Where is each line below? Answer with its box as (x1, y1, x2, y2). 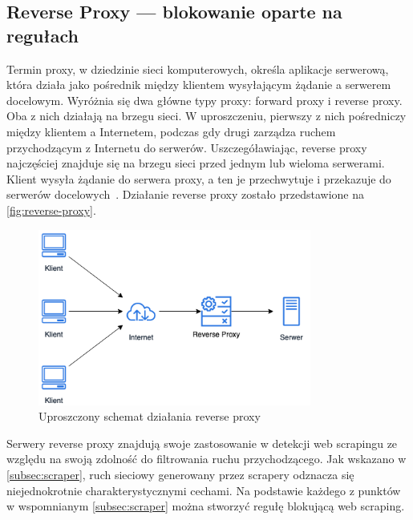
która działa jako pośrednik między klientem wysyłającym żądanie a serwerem (6, 76, 391, 93)
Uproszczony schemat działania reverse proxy (38, 408, 261, 425)
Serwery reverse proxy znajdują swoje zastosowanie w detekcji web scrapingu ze (6, 434, 398, 451)
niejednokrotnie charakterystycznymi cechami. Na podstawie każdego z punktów (6, 482, 401, 498)
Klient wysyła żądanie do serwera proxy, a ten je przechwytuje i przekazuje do (6, 170, 391, 187)
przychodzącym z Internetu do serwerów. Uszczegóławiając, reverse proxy (6, 139, 367, 155)
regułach (6, 22, 79, 47)
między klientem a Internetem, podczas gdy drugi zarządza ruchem (6, 123, 336, 139)
